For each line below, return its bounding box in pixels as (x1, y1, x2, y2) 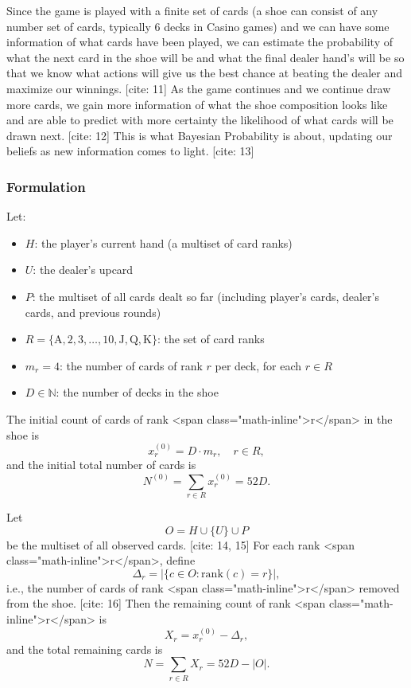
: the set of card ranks (157, 330, 265, 347)
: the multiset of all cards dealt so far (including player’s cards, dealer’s (32, 287, 380, 304)
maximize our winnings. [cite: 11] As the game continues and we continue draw (6, 80, 391, 96)
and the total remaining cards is (6, 640, 163, 657)
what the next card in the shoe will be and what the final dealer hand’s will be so (6, 49, 405, 65)
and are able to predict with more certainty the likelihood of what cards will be (6, 111, 394, 128)
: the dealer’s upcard (33, 261, 134, 278)
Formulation (6, 176, 86, 196)
